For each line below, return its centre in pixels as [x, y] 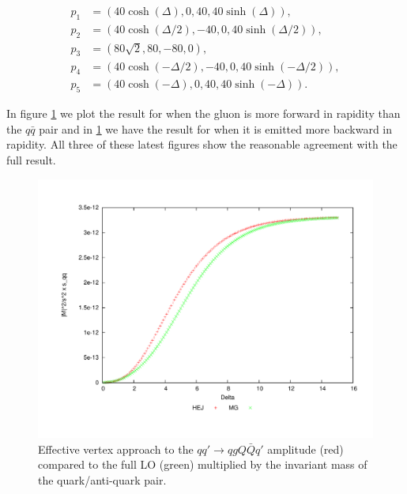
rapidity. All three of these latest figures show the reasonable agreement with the [202, 144]
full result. [31, 159]
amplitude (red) [305, 449]
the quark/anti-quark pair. [102, 479]
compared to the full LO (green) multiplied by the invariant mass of [203, 464]
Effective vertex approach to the [116, 449]
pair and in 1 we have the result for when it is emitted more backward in [216, 128]
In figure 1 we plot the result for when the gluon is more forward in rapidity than [203, 113]
